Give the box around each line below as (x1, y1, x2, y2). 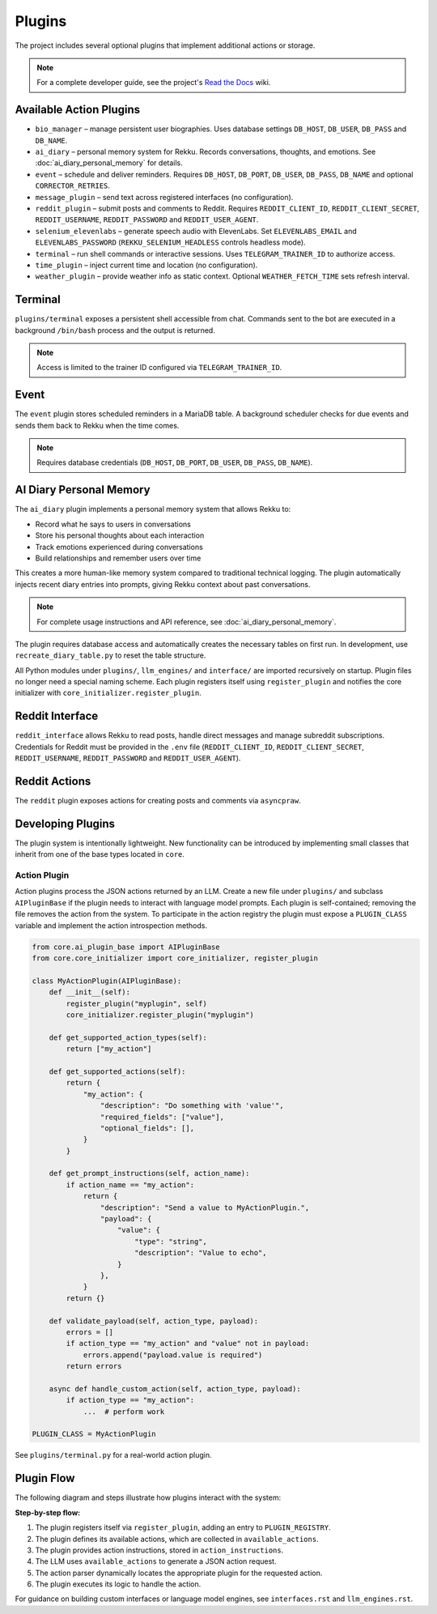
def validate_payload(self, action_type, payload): (49, 1316, 259, 1326)
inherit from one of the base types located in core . (15, 850, 185, 859)
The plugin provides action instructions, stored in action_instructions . (35, 1545, 284, 1555)
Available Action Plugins (15, 103, 141, 117)
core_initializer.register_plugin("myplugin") (66, 1010, 254, 1020)
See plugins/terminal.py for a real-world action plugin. (15, 1450, 212, 1460)
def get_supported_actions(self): (49, 1067, 186, 1076)
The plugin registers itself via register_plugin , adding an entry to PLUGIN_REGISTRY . (35, 1522, 331, 1532)
